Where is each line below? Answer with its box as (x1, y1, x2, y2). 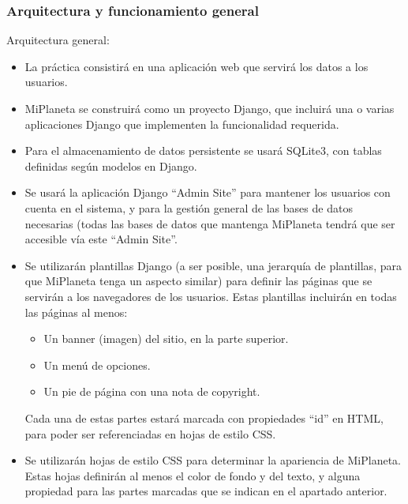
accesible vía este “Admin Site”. (24, 231, 178, 247)
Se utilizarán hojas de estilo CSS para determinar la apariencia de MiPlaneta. (24, 452, 401, 468)
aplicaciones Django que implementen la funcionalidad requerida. (24, 115, 339, 132)
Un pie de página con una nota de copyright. (43, 383, 260, 400)
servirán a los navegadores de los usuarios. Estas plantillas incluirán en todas (24, 288, 397, 304)
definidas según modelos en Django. (24, 157, 197, 174)
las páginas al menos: (24, 303, 128, 320)
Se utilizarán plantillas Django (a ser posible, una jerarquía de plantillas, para (24, 257, 402, 273)
